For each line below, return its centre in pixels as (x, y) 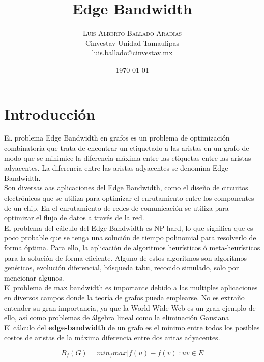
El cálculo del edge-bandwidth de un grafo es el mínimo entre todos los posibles (132, 327)
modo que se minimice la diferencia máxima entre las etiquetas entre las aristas (128, 158)
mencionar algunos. (34, 277)
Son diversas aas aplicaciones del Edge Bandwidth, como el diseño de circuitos (126, 188)
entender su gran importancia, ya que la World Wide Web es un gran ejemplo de (130, 307)
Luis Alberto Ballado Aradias (132, 33)
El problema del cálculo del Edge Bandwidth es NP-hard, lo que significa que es (129, 227)
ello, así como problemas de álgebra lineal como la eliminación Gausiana (117, 317)
